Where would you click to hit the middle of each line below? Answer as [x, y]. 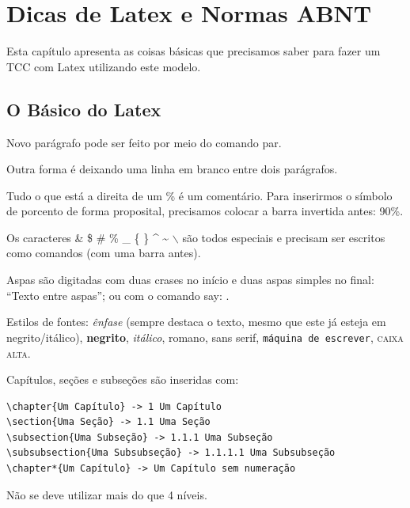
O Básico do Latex [84, 109]
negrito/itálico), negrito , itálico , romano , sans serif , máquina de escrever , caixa [205, 337]
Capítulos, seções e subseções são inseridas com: [123, 379]
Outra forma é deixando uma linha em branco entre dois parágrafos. [172, 169]
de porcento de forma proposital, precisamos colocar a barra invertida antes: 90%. [205, 211]
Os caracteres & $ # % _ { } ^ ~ [88, 237]
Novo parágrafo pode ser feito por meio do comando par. [144, 142]
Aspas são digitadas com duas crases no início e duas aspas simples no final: [190, 280]
